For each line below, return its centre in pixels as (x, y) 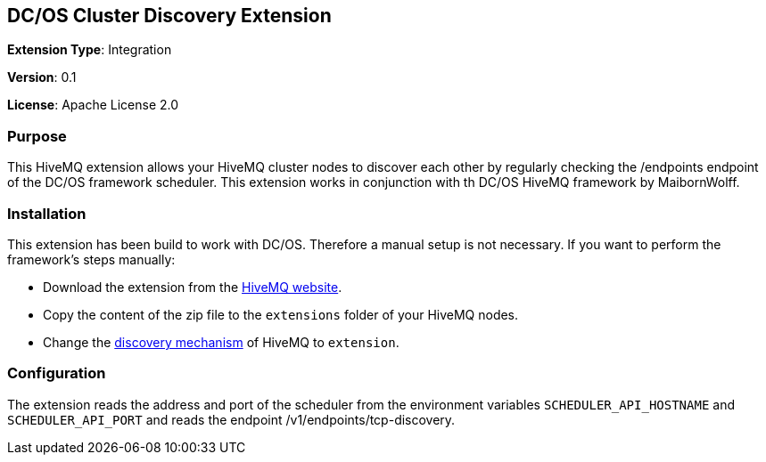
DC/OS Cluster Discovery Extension (169, 16)
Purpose (37, 136)
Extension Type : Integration (90, 50)
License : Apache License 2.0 (93, 105)
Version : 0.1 (42, 77)
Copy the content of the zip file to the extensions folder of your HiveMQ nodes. (281, 314)
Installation (47, 213)
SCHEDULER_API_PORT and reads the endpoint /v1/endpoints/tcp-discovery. (231, 419)
